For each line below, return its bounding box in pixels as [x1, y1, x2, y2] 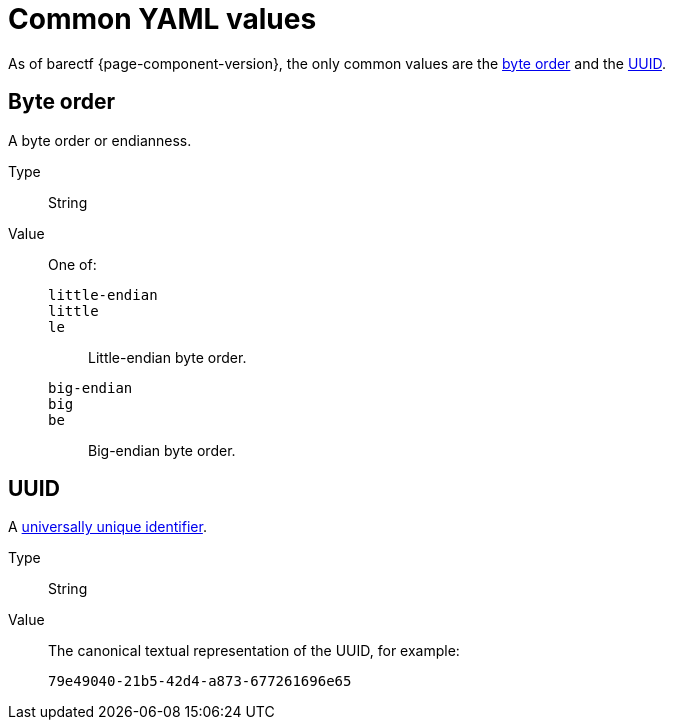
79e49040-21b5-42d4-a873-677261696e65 [48, 673, 352, 690]
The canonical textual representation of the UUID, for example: [48, 642, 460, 660]
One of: [48, 255, 97, 273]
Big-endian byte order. [88, 441, 236, 459]
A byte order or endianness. [8, 131, 192, 149]
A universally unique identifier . [8, 518, 207, 536]
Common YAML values [8, 2, 317, 36]
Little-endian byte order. [88, 348, 247, 366]
